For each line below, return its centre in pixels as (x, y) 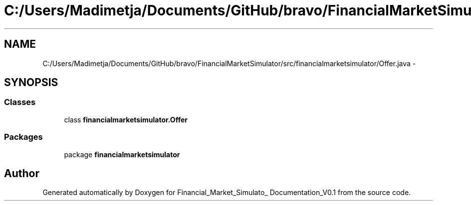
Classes (20, 102)
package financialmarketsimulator (122, 154)
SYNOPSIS (31, 83)
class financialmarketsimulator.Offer (126, 119)
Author (22, 173)
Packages (23, 137)
